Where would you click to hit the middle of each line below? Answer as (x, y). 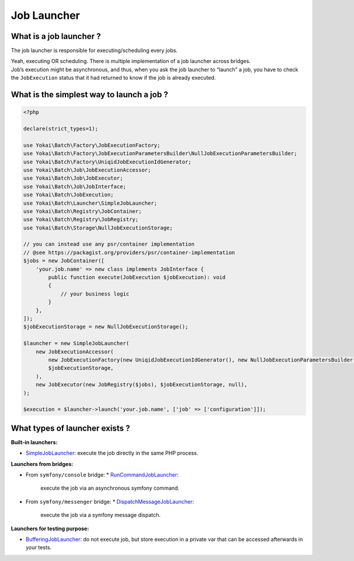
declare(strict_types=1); (61, 129)
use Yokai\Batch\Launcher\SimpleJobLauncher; (90, 203)
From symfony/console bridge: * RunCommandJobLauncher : (102, 474)
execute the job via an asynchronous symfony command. (110, 488)
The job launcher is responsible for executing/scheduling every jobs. (94, 51)
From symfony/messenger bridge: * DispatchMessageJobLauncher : (110, 501)
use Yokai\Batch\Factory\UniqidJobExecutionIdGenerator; (107, 162)
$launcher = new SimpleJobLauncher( (76, 343)
